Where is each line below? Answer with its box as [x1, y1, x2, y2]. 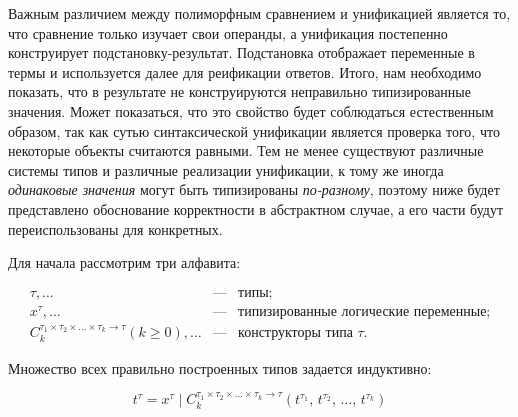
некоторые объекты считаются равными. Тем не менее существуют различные [8, 140, 484, 161]
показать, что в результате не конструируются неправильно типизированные [8, 81, 471, 102]
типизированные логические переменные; [238, 304, 491, 319]
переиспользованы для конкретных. [8, 218, 223, 239]
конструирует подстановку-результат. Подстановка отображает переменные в [8, 42, 475, 63]
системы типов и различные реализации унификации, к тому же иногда [8, 159, 444, 180]
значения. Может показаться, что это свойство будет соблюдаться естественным [8, 100, 494, 121]
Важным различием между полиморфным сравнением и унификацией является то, [8, 3, 511, 23]
